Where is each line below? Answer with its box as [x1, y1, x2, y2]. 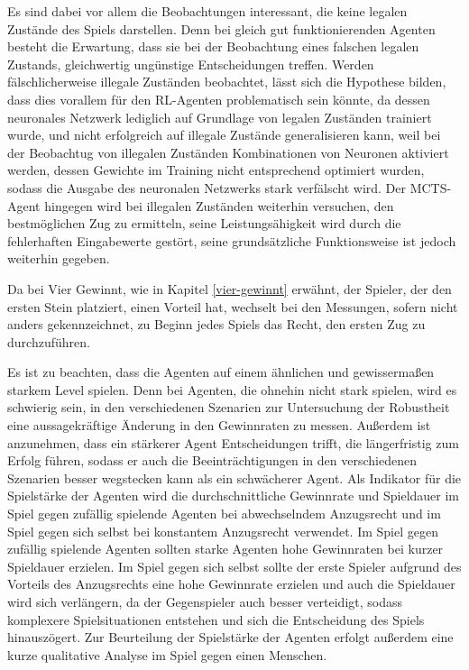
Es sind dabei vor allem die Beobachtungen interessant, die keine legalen [7, 2, 408, 20]
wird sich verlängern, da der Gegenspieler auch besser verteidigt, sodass [7, 592, 403, 610]
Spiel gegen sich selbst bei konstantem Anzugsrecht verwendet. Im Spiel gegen [7, 521, 438, 540]
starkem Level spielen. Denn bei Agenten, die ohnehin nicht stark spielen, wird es [7, 380, 457, 399]
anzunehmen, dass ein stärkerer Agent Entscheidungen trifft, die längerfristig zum [7, 433, 459, 452]
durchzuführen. [7, 332, 90, 351]
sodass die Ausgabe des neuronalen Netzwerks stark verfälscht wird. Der [7, 178, 407, 197]
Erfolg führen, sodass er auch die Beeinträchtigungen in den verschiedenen [7, 451, 417, 470]
